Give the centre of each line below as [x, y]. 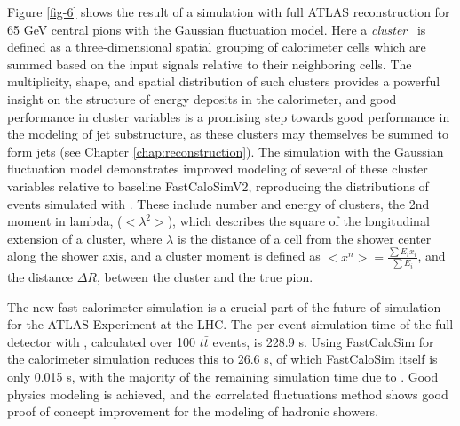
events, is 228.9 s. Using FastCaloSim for [323, 341]
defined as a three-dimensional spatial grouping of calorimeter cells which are [217, 47]
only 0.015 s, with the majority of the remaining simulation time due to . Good [223, 376]
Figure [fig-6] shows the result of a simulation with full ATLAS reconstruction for [229, 12]
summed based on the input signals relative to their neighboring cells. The [210, 64]
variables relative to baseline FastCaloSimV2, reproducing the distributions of [218, 185]
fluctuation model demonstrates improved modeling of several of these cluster [218, 169]
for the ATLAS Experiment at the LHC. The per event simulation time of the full [230, 324]
